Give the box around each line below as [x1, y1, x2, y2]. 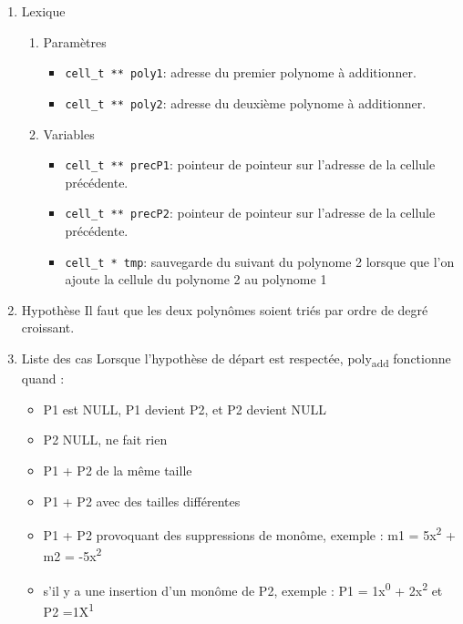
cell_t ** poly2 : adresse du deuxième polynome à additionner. [65, 93, 427, 112]
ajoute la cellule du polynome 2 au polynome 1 [65, 270, 327, 289]
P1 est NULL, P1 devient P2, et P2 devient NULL [43, 399, 326, 418]
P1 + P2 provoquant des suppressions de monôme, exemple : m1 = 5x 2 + [43, 523, 456, 544]
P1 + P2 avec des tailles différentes [43, 491, 241, 510]
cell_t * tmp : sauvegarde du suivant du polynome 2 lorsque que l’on [65, 251, 455, 271]
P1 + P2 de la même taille [43, 460, 192, 479]
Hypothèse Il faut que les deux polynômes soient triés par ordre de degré [21, 300, 428, 319]
